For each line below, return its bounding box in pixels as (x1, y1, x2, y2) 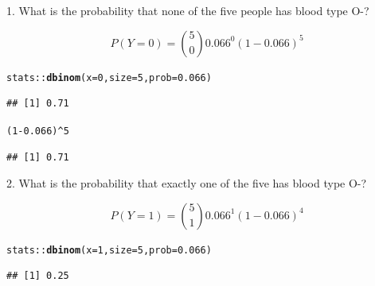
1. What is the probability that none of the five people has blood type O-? (6, 2, 369, 18)
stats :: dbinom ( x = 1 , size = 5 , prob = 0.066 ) (6, 244, 212, 256)
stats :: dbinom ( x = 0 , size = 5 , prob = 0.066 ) (6, 71, 212, 83)
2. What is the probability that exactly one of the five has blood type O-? (6, 175, 367, 191)
